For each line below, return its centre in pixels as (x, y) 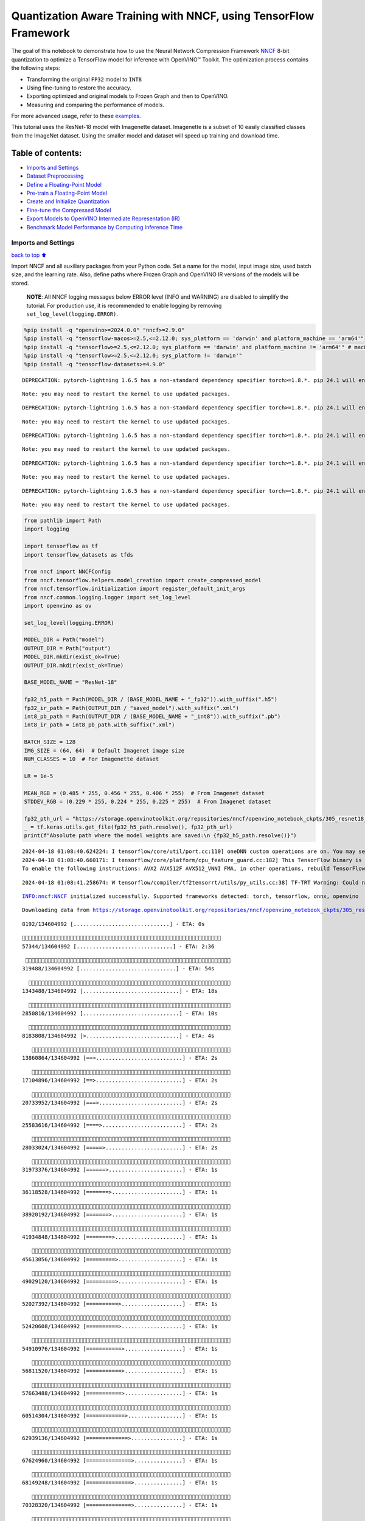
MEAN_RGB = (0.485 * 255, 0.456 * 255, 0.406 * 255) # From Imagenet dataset (144, 793)
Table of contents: (47, 153)
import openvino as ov (58, 606)
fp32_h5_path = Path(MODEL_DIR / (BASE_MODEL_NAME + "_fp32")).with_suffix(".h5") (151, 699)
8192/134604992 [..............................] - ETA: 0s (113, 924)
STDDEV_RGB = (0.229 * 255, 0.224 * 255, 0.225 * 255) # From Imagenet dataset (148, 801)
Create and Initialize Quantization (68, 201)
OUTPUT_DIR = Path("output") (68, 648)
